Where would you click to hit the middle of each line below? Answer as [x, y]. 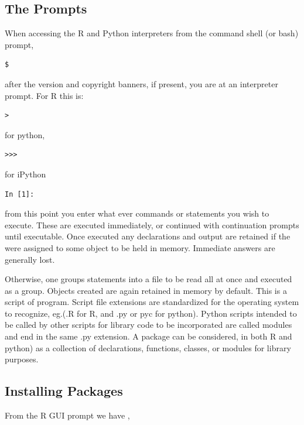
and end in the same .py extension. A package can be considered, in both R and [148, 336]
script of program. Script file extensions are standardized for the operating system [152, 302]
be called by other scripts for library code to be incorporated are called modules [148, 325]
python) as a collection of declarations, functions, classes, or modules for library [148, 347]
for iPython [25, 174]
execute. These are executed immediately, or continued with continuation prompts [152, 225]
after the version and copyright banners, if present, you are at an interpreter [141, 83]
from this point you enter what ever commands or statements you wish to [137, 213]
